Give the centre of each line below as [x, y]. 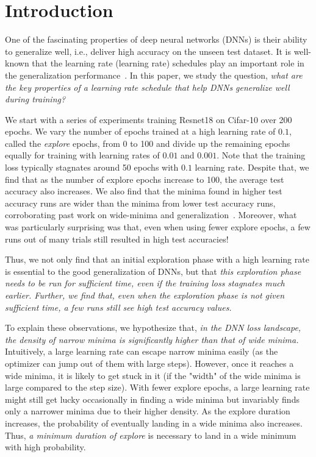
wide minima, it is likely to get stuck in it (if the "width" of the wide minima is [153, 375]
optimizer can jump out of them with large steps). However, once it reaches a [149, 363]
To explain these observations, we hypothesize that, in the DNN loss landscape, [153, 328]
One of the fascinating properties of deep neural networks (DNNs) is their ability [156, 39]
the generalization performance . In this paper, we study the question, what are [154, 75]
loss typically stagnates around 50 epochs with [92, 167]
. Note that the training [261, 155]
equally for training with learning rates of [82, 155]
